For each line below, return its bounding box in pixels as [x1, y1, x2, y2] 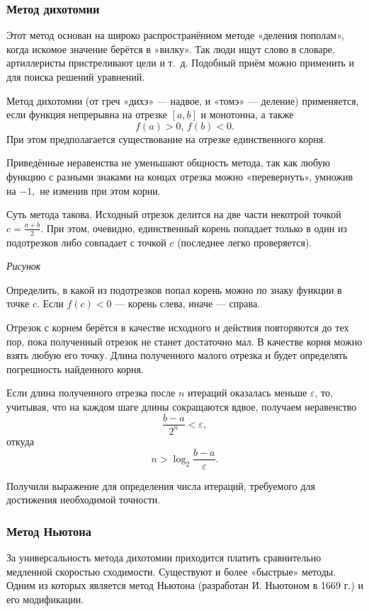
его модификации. [6, 591, 84, 606]
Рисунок [6, 258, 41, 273]
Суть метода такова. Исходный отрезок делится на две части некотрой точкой [6, 207, 341, 222]
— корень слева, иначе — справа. [115, 296, 260, 311]
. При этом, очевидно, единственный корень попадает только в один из [40, 220, 347, 235]
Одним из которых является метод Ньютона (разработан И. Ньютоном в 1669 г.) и [6, 578, 363, 593]
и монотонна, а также [200, 107, 294, 122]
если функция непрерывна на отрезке [6, 107, 167, 122]
